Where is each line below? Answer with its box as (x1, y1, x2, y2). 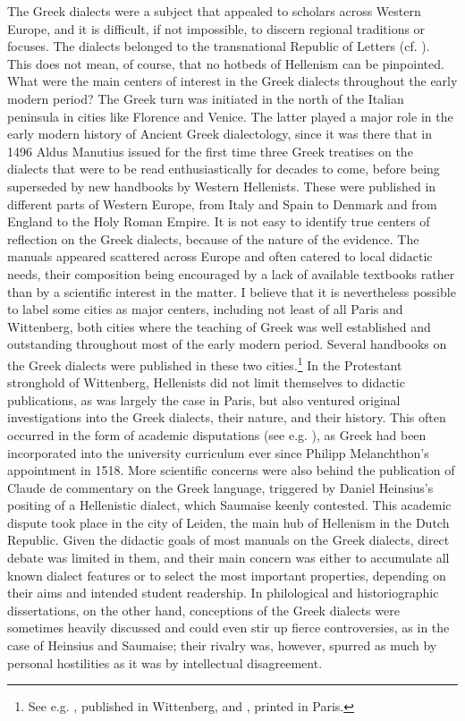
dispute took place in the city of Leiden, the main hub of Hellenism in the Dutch (7, 513, 450, 531)
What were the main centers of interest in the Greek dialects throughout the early (7, 72, 458, 90)
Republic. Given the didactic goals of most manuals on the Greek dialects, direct (7, 530, 450, 549)
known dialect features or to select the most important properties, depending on (7, 565, 446, 584)
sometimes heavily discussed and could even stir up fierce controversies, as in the (7, 618, 450, 637)
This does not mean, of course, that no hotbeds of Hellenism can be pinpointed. (7, 54, 444, 72)
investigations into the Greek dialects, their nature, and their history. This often (7, 408, 446, 427)
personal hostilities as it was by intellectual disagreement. (7, 653, 323, 672)
